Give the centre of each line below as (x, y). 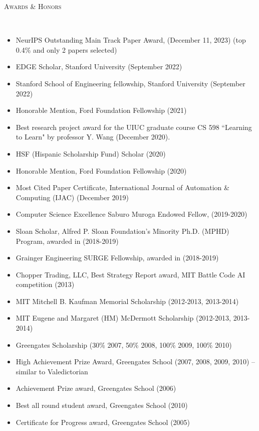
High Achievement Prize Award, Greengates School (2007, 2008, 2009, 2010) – (136, 362)
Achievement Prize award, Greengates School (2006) (96, 388)
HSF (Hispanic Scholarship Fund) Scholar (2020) (91, 153)
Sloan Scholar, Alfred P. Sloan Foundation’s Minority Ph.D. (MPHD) (122, 231)
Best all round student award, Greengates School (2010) (102, 405)
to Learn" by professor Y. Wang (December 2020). (93, 137)
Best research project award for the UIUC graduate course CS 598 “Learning (134, 127)
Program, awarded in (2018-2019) (67, 241)
